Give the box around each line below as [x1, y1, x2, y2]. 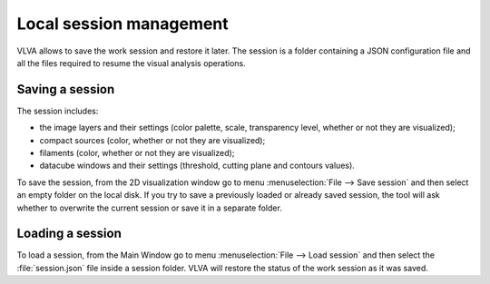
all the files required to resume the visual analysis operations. [16, 57, 246, 68]
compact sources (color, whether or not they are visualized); [39, 134, 266, 145]
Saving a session [16, 82, 115, 97]
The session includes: [16, 105, 99, 116]
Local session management [16, 14, 229, 34]
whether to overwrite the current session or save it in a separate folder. [16, 202, 283, 213]
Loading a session [16, 226, 122, 241]
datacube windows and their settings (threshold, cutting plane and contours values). [39, 160, 356, 171]
